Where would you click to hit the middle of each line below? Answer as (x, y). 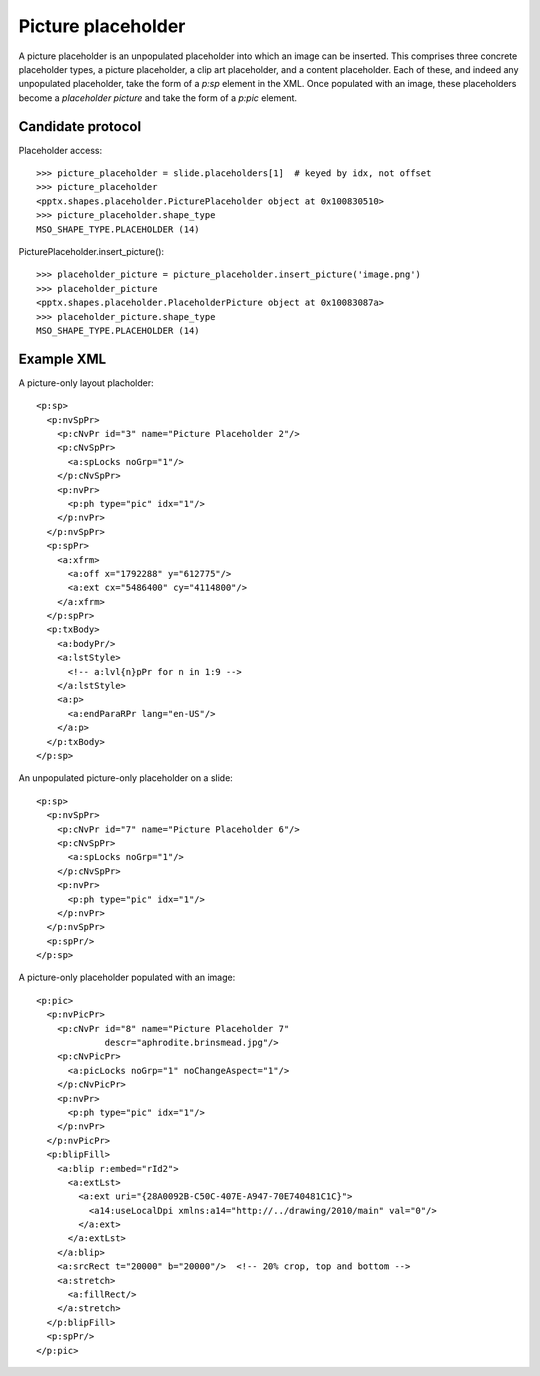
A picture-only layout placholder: (86, 382)
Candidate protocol (80, 126)
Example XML (62, 358)
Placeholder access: (60, 150)
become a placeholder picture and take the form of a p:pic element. (158, 97)
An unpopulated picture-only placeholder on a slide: (126, 778)
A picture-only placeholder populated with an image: (127, 977)
